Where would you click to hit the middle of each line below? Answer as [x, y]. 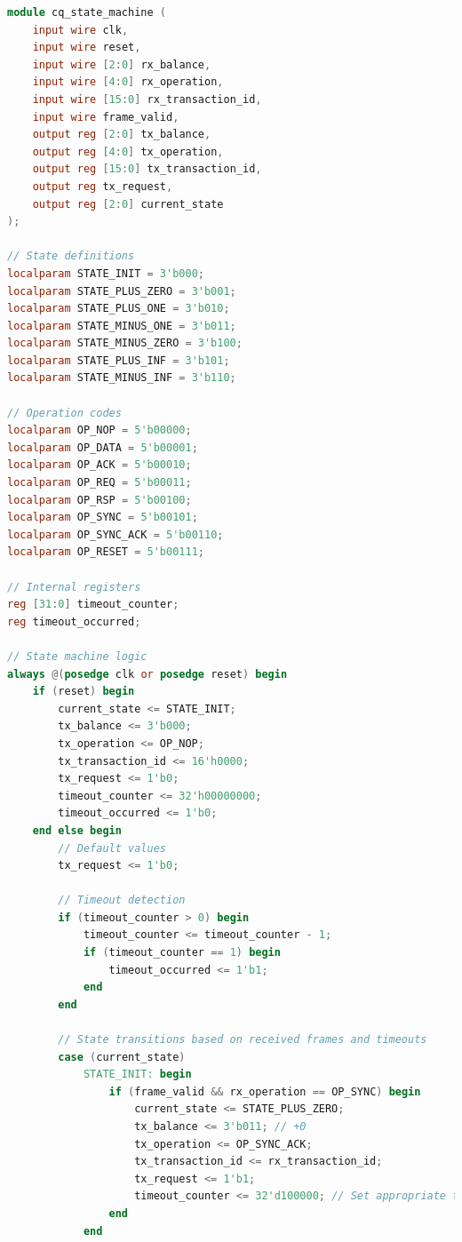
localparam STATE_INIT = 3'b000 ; [106, 273]
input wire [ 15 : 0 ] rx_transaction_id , [147, 99]
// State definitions [71, 256]
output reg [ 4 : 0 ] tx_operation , [128, 151]
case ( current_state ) [122, 1057]
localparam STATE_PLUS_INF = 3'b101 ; [119, 360]
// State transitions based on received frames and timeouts [243, 1040]
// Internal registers [74, 587]
